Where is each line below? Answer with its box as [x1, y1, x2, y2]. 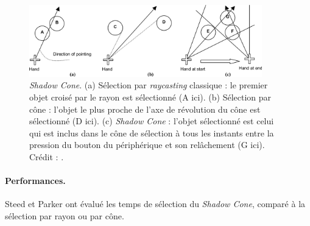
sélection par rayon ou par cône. [5, 209, 124, 222]
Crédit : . [29, 150, 64, 163]
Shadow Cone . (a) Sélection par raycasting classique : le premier [29, 79, 268, 91]
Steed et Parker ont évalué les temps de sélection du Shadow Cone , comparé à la [5, 197, 306, 210]
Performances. [5, 174, 66, 187]
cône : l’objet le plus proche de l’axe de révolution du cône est [29, 102, 261, 115]
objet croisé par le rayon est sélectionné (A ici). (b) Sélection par [29, 90, 272, 103]
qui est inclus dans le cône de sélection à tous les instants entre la [29, 126, 274, 139]
